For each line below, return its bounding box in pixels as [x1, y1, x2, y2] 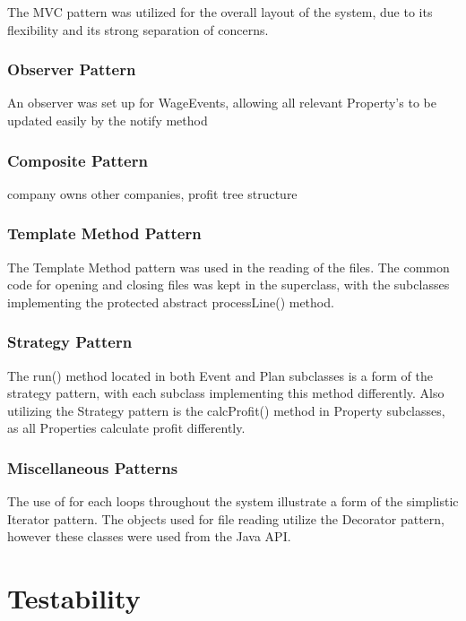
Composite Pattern [7, 149, 148, 171]
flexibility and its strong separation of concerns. [7, 20, 269, 39]
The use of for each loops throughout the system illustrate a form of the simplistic [7, 492, 459, 511]
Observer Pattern [7, 58, 136, 81]
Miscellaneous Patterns [7, 456, 178, 479]
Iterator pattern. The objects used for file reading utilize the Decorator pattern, [7, 509, 444, 528]
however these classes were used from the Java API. [7, 527, 291, 546]
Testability [7, 580, 141, 617]
